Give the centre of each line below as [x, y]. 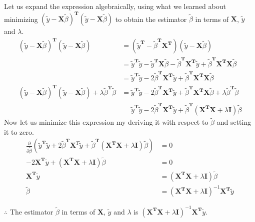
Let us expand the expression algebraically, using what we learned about [115, 6]
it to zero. [19, 131]
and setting [234, 122]
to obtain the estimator [151, 19]
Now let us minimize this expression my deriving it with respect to [106, 122]
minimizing [21, 19]
